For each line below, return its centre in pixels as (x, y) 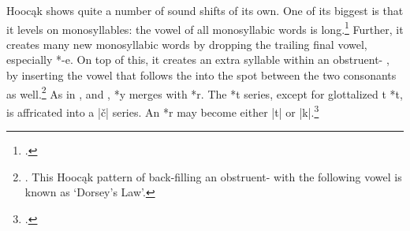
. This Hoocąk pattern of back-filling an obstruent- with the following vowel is (213, 176)
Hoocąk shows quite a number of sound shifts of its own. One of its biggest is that (205, 10)
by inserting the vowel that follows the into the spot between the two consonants (201, 75)
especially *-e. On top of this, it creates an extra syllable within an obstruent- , (198, 60)
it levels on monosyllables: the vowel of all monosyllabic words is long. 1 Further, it (205, 28)
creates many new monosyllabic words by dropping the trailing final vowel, (187, 44)
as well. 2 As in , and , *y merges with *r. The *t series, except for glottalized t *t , (205, 92)
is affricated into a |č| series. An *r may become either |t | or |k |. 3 (163, 110)
